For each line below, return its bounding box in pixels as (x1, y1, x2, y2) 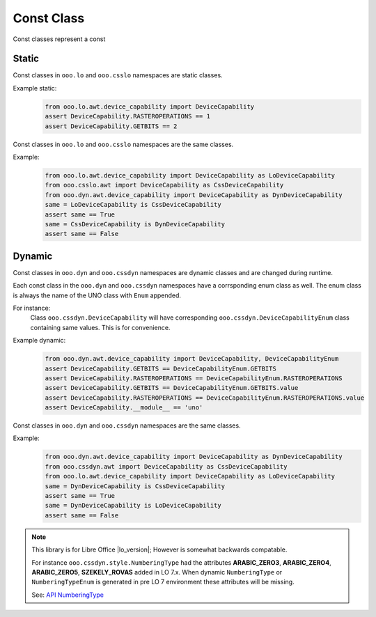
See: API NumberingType (31, 591, 104, 599)
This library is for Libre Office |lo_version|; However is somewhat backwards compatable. (31, 545, 288, 554)
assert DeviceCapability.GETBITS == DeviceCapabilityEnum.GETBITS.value (45, 384, 299, 392)
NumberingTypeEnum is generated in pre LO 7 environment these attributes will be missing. (31, 578, 295, 586)
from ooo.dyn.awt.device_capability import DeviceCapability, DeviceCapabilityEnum (45, 355, 339, 363)
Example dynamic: (13, 336, 66, 345)
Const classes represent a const (13, 35, 106, 43)
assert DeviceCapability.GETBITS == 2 (45, 122, 178, 130)
